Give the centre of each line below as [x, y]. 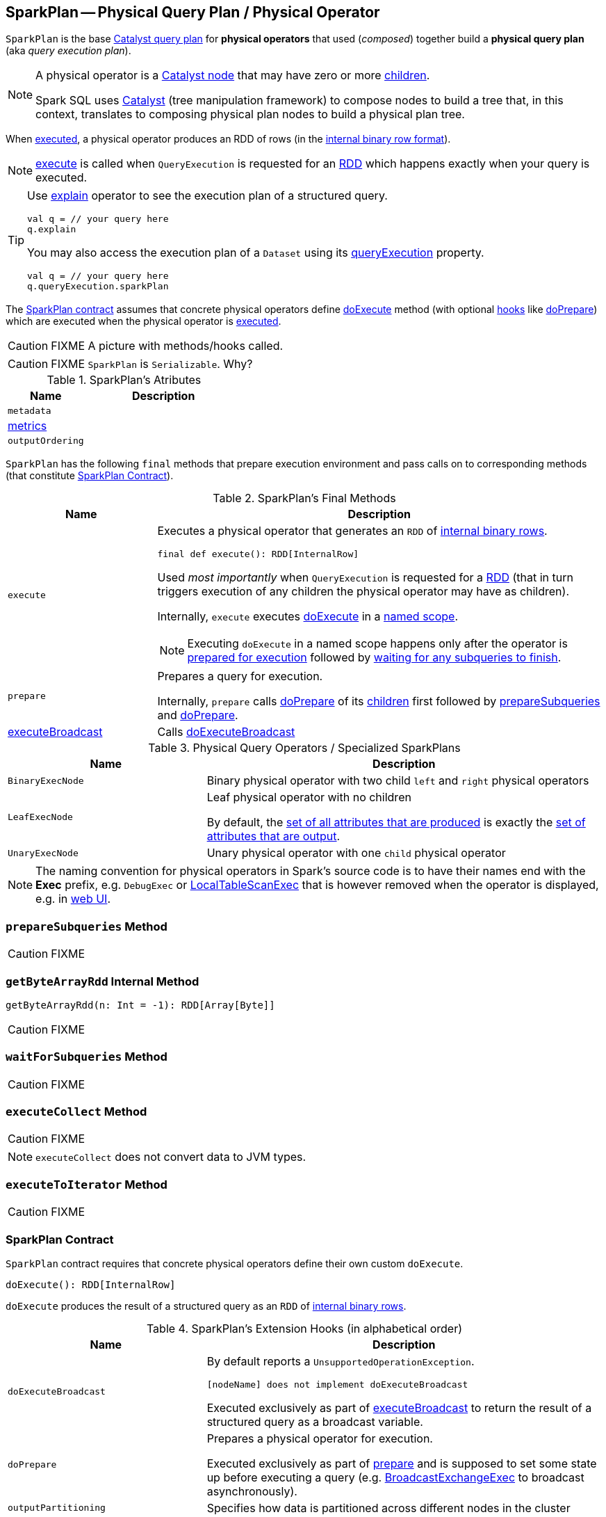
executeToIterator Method [87, 1184]
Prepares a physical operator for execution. [320, 1438]
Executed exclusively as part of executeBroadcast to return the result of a [399, 1407]
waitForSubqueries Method [87, 1057]
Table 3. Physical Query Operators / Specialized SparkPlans [304, 748]
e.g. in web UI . [73, 899]
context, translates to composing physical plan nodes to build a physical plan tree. [250, 114]
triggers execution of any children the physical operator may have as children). [363, 592]
